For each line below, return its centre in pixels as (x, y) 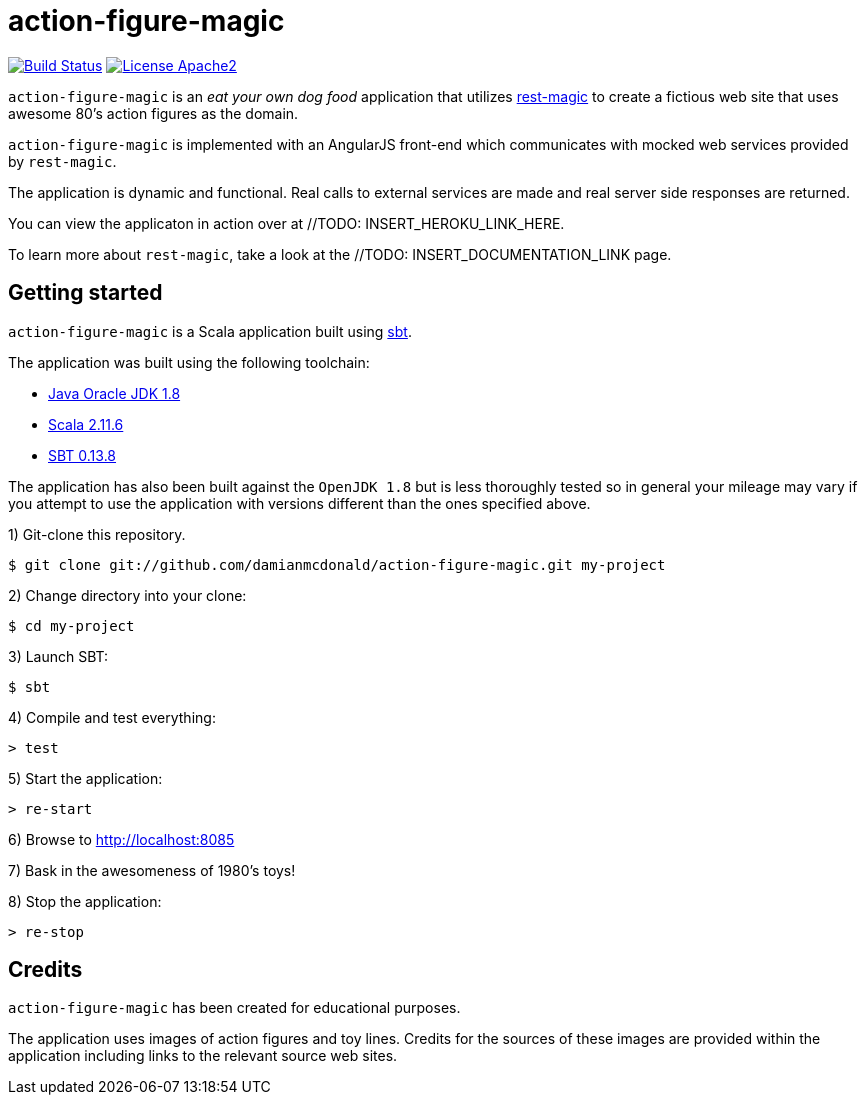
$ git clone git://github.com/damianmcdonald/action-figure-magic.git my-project (337, 564)
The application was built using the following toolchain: (189, 362)
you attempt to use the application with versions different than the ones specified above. (299, 503)
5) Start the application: (85, 778)
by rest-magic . (62, 161)
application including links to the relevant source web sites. (203, 1056)
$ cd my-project (71, 625)
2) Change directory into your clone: (127, 595)
